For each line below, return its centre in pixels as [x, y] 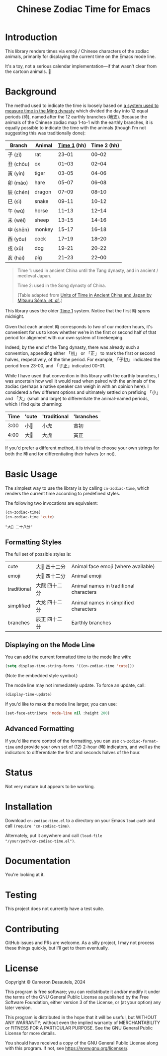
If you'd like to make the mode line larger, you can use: [61, 704]
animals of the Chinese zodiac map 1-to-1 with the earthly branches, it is [79, 122]
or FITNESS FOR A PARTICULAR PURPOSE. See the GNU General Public [79, 1028]
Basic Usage [31, 475]
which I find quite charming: [34, 404]
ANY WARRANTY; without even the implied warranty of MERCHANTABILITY [83, 1023]
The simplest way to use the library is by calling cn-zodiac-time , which [78, 488]
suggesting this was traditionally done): [45, 133]
